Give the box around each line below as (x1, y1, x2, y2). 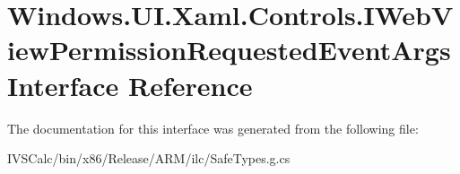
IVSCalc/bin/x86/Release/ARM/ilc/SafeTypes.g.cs (7, 149, 291, 168)
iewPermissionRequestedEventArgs (7, 31, 451, 68)
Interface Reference (7, 66, 253, 103)
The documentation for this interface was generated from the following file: (7, 118, 419, 137)
